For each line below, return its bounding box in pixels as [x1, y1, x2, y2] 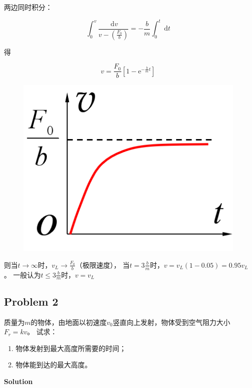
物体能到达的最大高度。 [15, 359, 92, 370]
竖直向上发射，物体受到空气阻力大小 [112, 317, 230, 327]
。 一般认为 [4, 269, 41, 280]
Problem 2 [4, 293, 58, 309]
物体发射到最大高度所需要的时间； [15, 343, 126, 353]
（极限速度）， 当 [75, 259, 130, 270]
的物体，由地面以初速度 [31, 317, 107, 327]
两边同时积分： [4, 2, 52, 12]
